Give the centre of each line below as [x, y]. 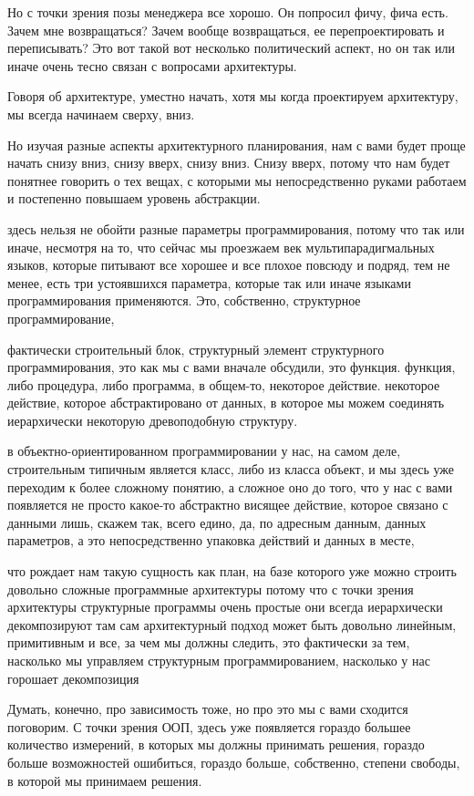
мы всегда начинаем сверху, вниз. [101, 114]
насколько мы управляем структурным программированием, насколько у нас [219, 660]
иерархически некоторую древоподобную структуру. [153, 420]
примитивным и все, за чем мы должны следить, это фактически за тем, [209, 642]
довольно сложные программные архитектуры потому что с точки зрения [211, 589]
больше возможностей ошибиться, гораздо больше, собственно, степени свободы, [234, 762]
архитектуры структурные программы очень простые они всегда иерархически [225, 607]
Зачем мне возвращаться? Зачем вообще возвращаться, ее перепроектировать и [226, 30]
